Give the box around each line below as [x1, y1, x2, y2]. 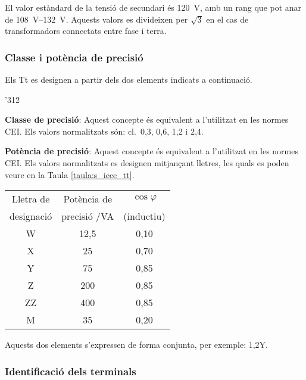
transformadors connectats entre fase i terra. [5, 24, 167, 37]
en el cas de [206, 13, 249, 25]
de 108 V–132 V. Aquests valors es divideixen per [5, 13, 188, 25]
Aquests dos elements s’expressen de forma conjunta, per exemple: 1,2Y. [5, 338, 268, 351]
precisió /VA [61, 209, 114, 223]
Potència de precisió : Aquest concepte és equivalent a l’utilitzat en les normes [5, 145, 298, 157]
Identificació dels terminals [5, 363, 136, 378]
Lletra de [11, 192, 50, 206]
